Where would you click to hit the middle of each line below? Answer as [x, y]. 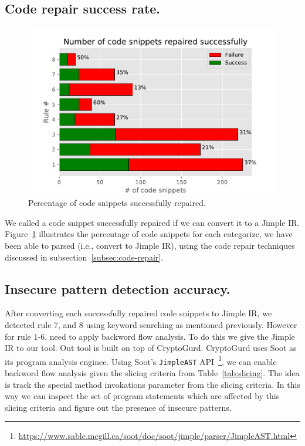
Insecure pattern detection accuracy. [118, 288]
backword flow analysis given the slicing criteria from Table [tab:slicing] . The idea [152, 373]
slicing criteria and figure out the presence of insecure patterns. [118, 407]
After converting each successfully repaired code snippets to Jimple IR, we [138, 313]
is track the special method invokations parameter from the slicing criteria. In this [152, 384]
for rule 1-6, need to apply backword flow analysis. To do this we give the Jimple [150, 336]
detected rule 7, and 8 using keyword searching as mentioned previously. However [151, 325]
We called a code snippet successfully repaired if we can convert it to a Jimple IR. [152, 222]
